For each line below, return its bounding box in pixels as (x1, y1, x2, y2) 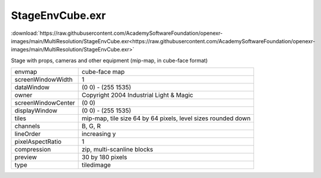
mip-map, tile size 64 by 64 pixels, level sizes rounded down (82, 114, 251, 122)
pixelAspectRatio (14, 138, 62, 146)
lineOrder (14, 130, 41, 138)
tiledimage (82, 161, 111, 169)
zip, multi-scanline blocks (82, 145, 153, 154)
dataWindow (14, 83, 50, 92)
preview (14, 153, 37, 161)
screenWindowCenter (14, 99, 75, 107)
